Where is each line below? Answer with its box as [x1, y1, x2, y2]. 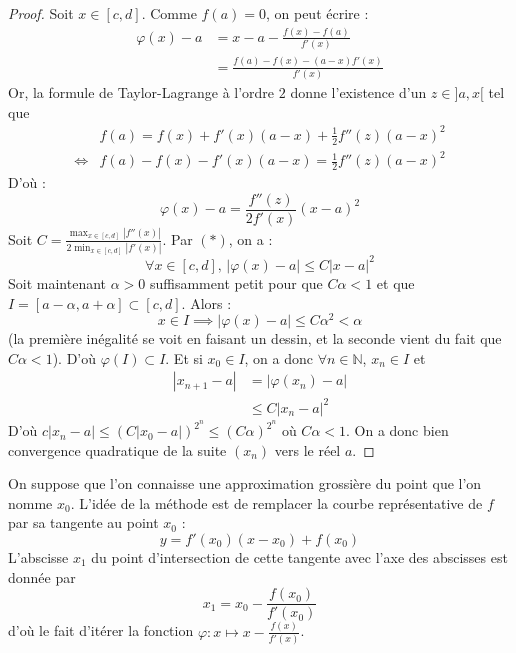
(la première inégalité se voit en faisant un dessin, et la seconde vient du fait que [8, 328, 502, 349]
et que [376, 272, 415, 293]
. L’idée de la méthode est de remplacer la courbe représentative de [70, 492, 483, 513]
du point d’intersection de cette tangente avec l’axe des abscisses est [91, 547, 508, 568]
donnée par [8, 566, 76, 587]
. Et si [165, 347, 203, 368]
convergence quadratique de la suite [8, 439, 227, 460]
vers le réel [274, 439, 341, 460]
